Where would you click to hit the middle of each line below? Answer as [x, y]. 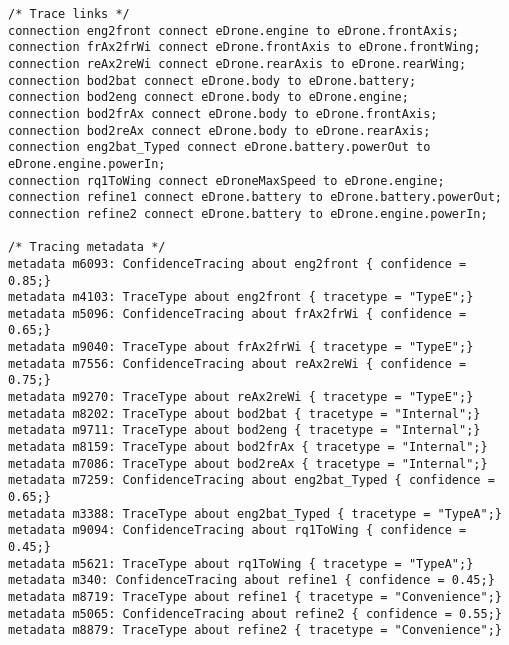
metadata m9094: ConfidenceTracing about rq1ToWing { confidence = [237, 530]
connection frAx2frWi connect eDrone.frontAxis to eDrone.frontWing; [244, 47]
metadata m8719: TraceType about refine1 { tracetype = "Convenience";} [255, 596]
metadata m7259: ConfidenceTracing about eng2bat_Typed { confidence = [251, 480]
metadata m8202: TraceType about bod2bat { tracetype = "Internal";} [244, 413]
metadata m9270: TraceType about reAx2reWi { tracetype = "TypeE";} [241, 397]
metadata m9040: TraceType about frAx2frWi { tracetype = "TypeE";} [241, 347]
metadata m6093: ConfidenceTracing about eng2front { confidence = [237, 263]
